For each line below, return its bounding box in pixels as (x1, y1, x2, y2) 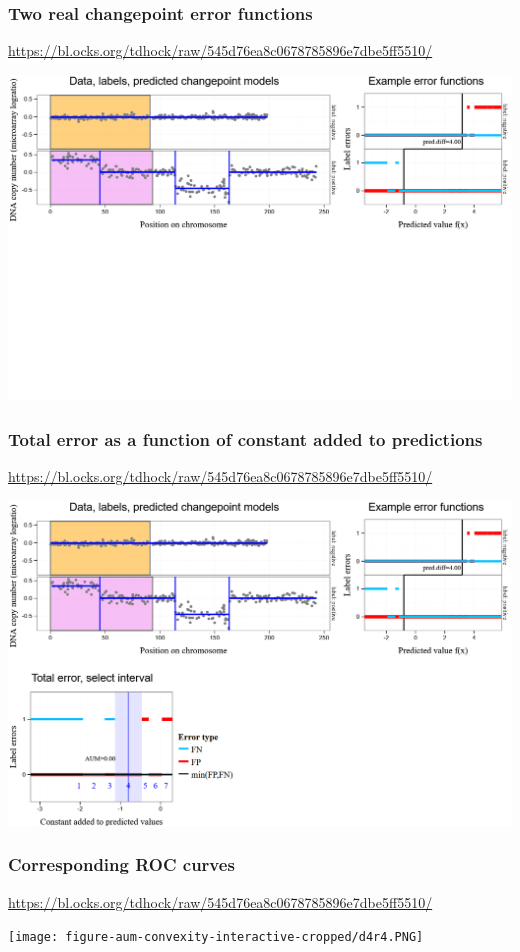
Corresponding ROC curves (8, 852, 235, 877)
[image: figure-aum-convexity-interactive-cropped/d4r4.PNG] (8, 930, 424, 945)
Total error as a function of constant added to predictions (8, 426, 483, 451)
